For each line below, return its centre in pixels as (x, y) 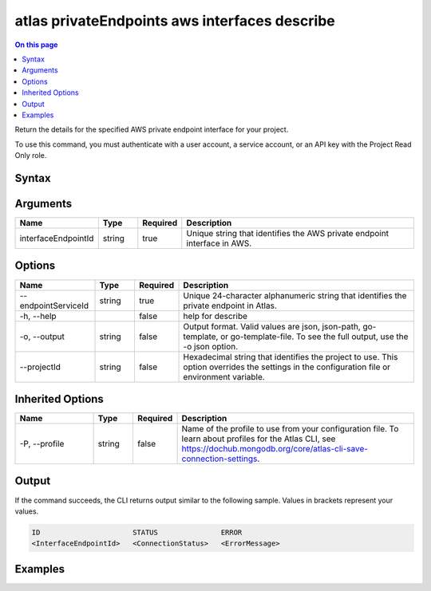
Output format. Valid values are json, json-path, (272, 326)
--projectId (40, 367)
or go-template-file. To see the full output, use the (314, 337)
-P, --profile (42, 444)
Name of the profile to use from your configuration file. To (290, 429)
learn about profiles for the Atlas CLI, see (259, 439)
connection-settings (219, 459)
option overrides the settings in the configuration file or (287, 367)
